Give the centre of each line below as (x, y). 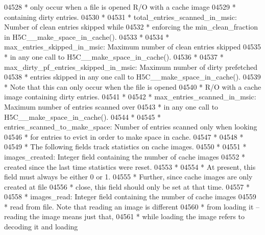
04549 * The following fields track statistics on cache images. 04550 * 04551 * (125, 147)
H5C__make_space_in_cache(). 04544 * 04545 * (82, 116)
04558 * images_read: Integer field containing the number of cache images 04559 (130, 197)
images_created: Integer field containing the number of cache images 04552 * (125, 156)
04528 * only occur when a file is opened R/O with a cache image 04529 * (120, 7)
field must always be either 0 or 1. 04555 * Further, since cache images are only (128, 177)
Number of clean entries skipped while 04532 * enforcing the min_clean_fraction (131, 27)
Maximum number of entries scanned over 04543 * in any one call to (111, 106)
